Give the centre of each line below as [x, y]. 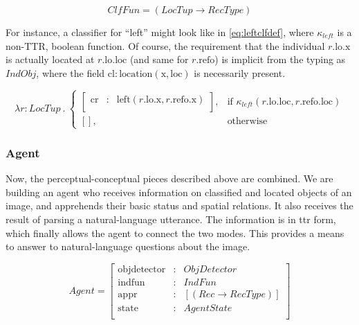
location [136, 74]
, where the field [71, 72]
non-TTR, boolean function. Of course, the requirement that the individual [165, 45]
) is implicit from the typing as [280, 59]
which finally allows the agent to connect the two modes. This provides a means [175, 232]
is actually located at [50, 59]
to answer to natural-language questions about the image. [128, 246]
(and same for [159, 59]
